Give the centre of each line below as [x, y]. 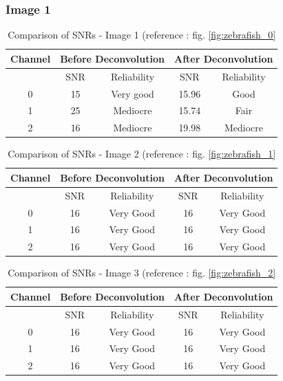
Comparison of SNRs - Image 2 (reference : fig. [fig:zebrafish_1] [142, 154]
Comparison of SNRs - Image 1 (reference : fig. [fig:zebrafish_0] [142, 35]
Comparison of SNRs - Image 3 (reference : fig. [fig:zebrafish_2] [142, 273]
